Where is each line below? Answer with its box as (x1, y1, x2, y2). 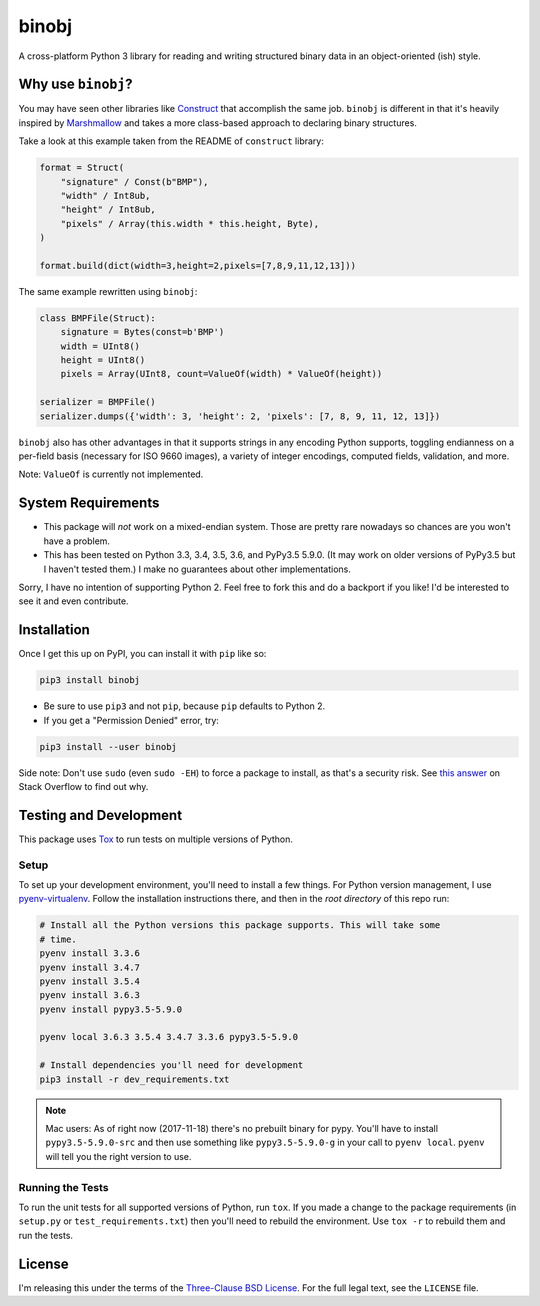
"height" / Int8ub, (60, 204, 157, 215)
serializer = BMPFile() (39, 396, 157, 408)
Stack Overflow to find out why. (18, 780, 149, 792)
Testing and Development (18, 806, 183, 824)
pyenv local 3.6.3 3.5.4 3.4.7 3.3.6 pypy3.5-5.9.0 (39, 1031, 299, 1043)
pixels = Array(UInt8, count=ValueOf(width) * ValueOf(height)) (60, 368, 383, 380)
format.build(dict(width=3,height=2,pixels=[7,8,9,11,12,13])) (39, 260, 357, 271)
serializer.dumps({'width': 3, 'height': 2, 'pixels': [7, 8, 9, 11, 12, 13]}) (39, 410, 441, 422)
